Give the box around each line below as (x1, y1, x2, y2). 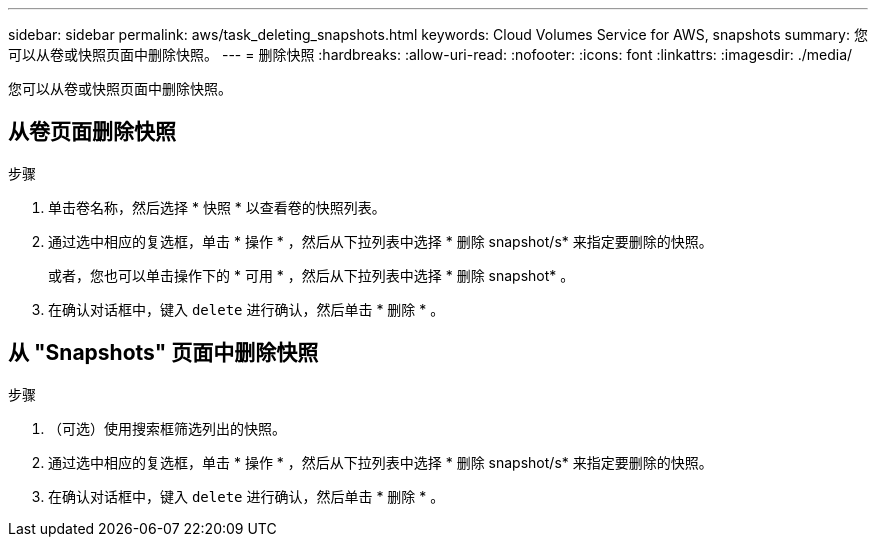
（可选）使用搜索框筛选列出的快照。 (48, 419, 286, 437)
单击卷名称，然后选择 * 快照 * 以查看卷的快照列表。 (48, 198, 386, 216)
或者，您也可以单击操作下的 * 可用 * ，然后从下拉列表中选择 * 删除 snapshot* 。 (48, 266, 575, 284)
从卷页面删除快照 (8, 119, 176, 145)
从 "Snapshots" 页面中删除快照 (8, 340, 319, 366)
